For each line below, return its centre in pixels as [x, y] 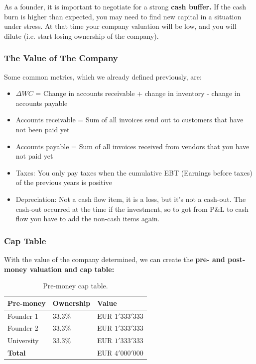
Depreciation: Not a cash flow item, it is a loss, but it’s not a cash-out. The [131, 199]
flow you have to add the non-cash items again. [88, 219]
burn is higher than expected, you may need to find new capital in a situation [123, 16]
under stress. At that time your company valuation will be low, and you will [120, 26]
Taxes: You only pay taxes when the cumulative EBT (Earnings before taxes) [134, 172]
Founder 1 [23, 316]
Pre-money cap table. [75, 286]
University [23, 340]
